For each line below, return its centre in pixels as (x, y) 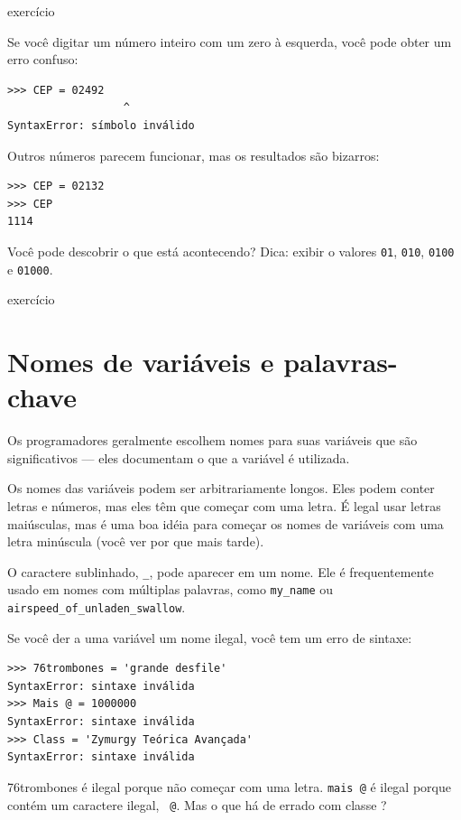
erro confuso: (43, 59)
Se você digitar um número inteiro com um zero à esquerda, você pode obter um (230, 41)
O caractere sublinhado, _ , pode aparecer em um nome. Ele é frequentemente (221, 571)
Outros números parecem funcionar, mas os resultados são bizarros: (194, 155)
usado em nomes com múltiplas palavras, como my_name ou (171, 589)
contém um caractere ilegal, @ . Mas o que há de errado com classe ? (197, 804)
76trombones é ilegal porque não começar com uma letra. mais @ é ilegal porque (229, 786)
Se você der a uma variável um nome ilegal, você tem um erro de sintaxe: (210, 637)
